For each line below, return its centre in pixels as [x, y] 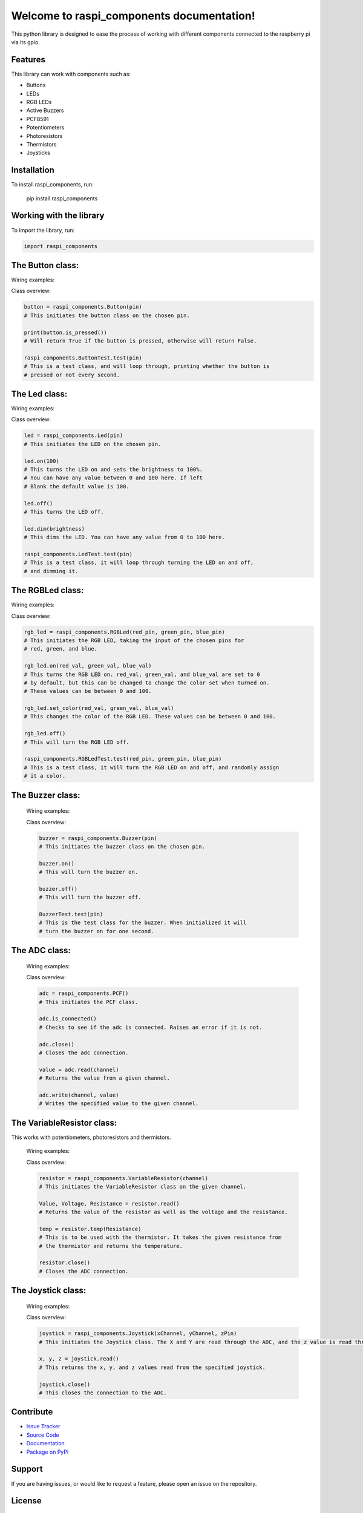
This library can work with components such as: [71, 74]
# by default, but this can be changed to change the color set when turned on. [147, 683]
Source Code [43, 1435]
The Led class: [39, 394]
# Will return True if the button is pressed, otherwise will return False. [140, 341]
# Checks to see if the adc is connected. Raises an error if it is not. [151, 1027]
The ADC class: [41, 950]
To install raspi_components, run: [52, 185]
